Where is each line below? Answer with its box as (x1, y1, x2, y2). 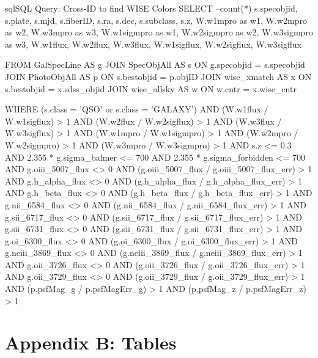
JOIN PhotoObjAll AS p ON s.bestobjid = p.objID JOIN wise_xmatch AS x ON (5, 70, 312, 82)
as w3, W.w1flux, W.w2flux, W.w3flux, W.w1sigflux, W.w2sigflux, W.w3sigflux (5, 37, 301, 50)
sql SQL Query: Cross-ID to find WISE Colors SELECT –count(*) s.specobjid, (5, 2, 298, 14)
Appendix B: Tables (5, 330, 177, 355)
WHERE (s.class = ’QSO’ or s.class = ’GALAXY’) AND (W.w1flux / (5, 103, 268, 115)
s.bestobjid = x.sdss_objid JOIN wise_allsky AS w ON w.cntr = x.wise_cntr (5, 82, 297, 95)
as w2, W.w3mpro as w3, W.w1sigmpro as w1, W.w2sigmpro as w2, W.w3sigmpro (5, 26, 313, 38)
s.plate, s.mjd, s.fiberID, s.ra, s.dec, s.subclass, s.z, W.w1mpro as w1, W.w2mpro (5, 13, 307, 26)
